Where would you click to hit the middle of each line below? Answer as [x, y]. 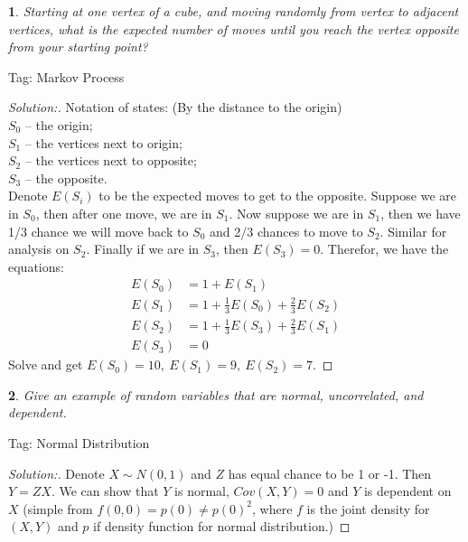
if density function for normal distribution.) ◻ [222, 526]
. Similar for [413, 231]
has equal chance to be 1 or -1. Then [330, 473]
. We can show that [105, 491]
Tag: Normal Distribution [79, 442]
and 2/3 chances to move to [286, 231]
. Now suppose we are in [296, 213]
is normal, [202, 491]
